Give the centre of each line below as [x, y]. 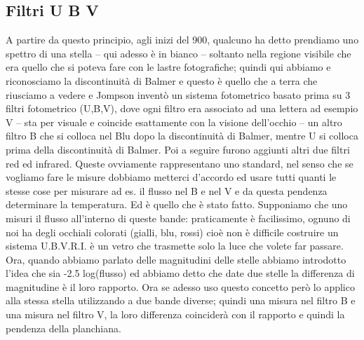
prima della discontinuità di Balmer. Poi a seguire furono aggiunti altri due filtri [178, 149]
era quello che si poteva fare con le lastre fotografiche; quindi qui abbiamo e [168, 67]
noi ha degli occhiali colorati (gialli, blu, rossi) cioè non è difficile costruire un [172, 232]
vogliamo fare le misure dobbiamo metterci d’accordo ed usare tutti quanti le [171, 177]
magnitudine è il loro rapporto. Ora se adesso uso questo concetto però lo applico [180, 286]
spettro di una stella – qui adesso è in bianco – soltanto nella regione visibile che [178, 53]
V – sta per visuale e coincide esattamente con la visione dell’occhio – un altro [174, 122]
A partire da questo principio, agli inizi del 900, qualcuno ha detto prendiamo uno [182, 40]
